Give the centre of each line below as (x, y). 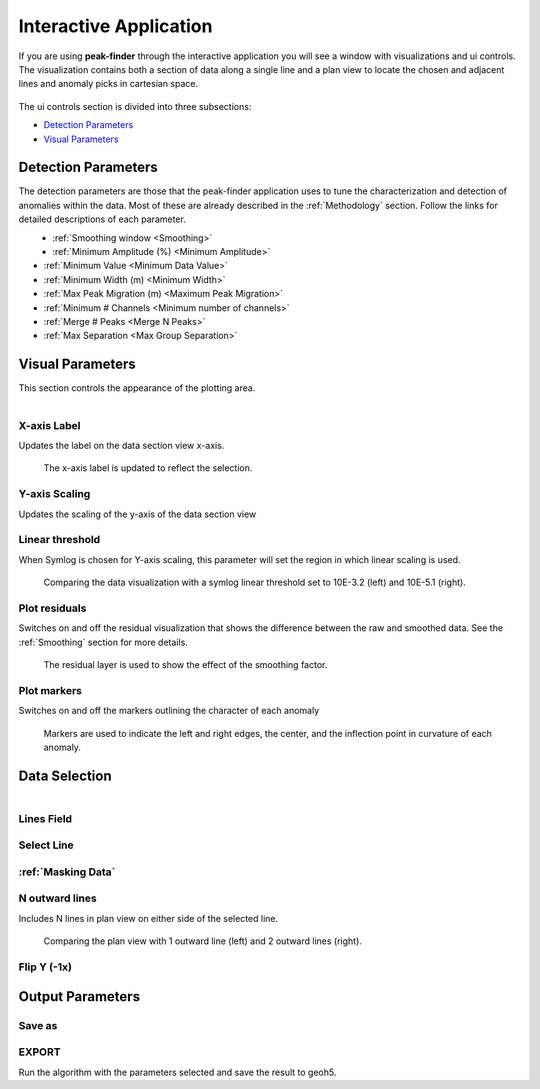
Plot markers (50, 690)
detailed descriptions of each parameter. (102, 219)
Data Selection (65, 775)
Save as (38, 1025)
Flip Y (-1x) (45, 967)
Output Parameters (79, 996)
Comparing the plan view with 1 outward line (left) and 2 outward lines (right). (202, 941)
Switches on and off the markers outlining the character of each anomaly (169, 711)
